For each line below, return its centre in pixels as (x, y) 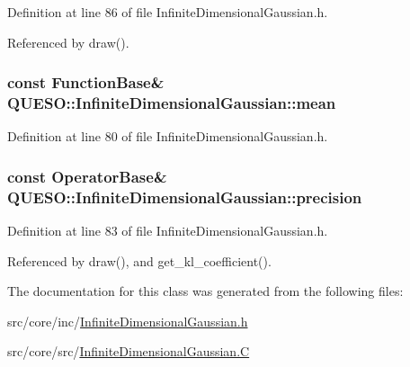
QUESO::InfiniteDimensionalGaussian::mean (172, 103)
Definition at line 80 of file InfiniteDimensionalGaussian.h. (168, 136)
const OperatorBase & (87, 176)
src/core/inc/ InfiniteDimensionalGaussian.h (128, 321)
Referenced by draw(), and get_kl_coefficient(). (139, 260)
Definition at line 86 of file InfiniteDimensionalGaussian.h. (168, 12)
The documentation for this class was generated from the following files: (205, 291)
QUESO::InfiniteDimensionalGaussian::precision (185, 197)
